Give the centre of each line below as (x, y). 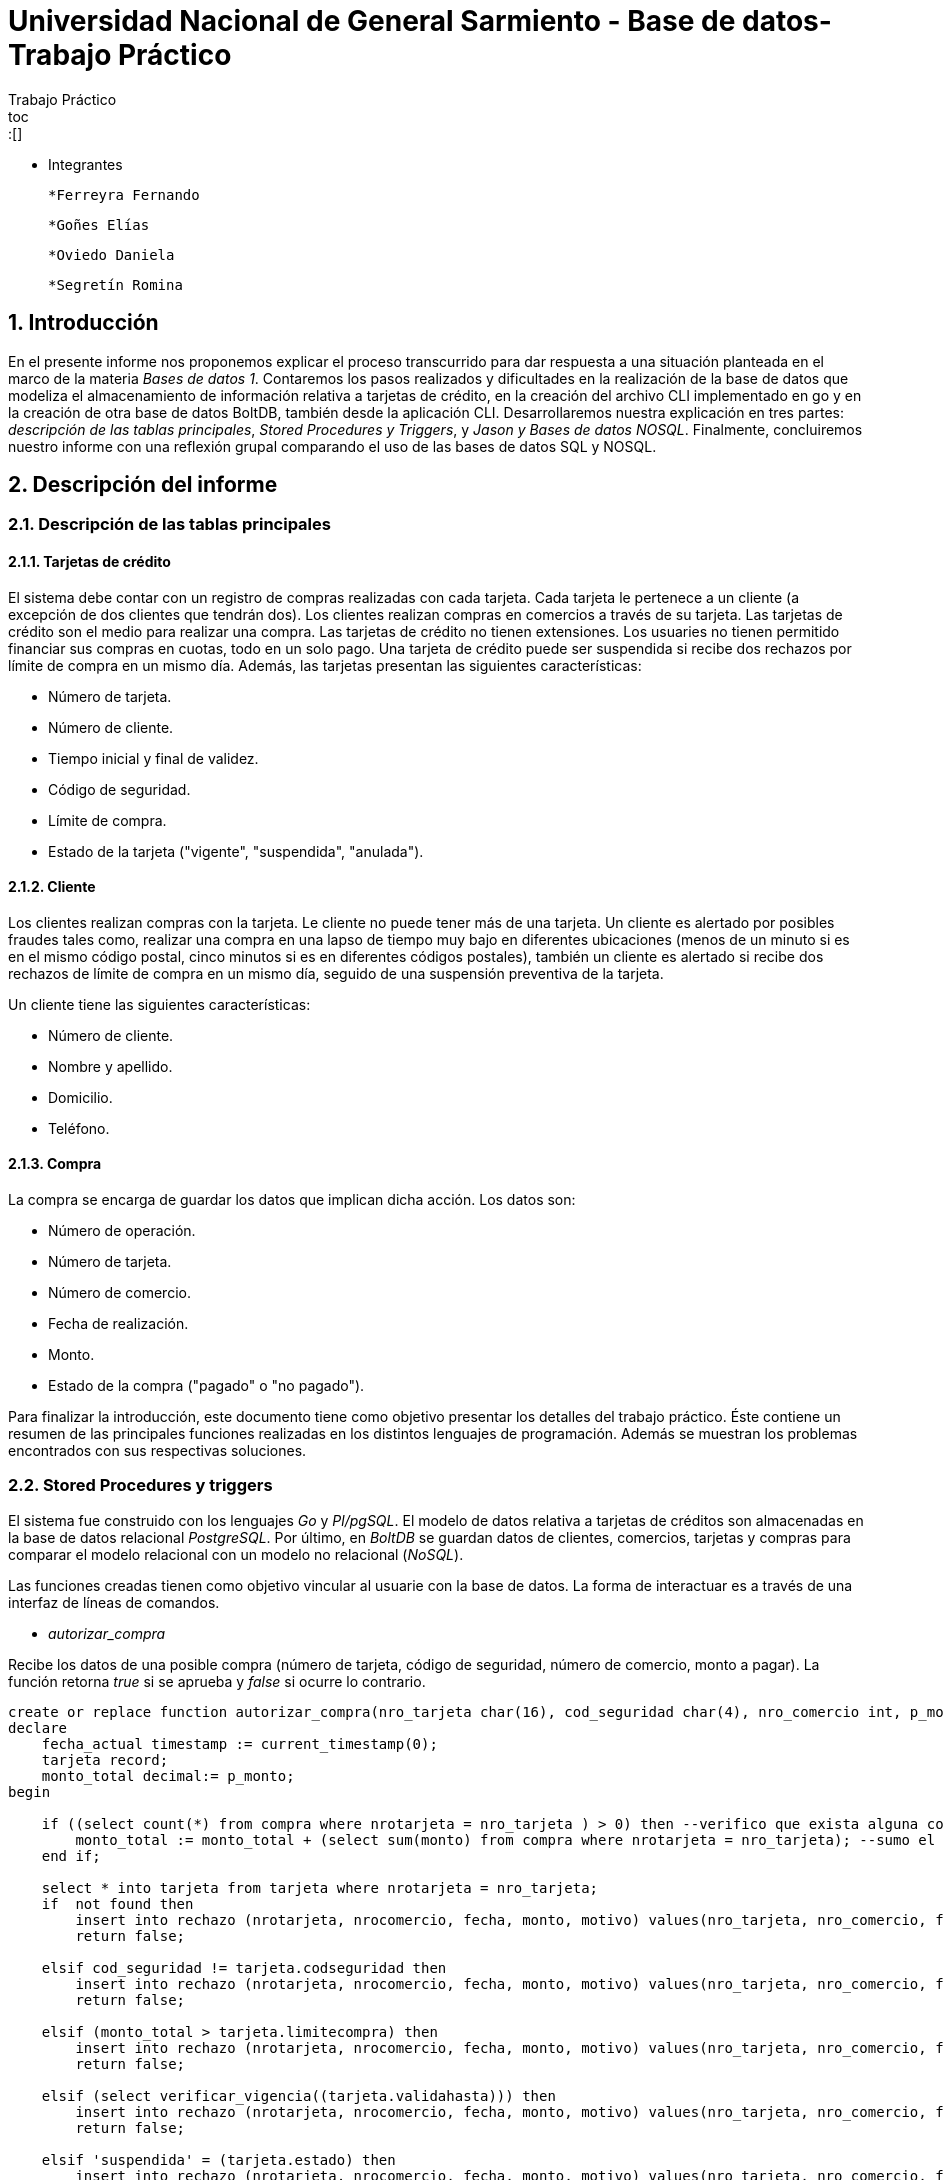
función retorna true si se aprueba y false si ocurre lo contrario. (217, 1681)
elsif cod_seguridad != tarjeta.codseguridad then (244, 1967)
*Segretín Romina (115, 284)
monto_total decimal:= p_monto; (168, 1775)
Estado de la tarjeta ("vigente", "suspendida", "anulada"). (236, 851)
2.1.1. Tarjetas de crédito (89, 562)
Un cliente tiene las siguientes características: (159, 1004)
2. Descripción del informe (143, 485)
